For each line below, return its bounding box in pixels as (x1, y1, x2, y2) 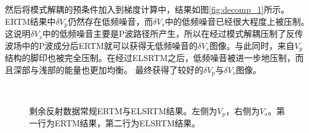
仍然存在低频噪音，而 (67, 15, 153, 27)
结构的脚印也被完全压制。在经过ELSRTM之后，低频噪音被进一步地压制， (5, 51, 296, 64)
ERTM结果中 (5, 15, 56, 27)
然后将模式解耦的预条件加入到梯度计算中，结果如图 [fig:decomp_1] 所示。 (5, 3, 290, 15)
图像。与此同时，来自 (209, 39, 294, 51)
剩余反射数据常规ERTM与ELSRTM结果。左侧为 (29, 104, 217, 117)
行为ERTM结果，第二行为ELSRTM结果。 (37, 117, 200, 129)
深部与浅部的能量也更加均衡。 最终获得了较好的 (13, 63, 203, 76)
